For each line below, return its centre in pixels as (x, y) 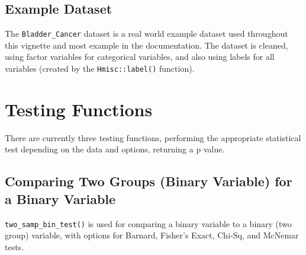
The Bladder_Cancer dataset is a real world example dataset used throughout (146, 34)
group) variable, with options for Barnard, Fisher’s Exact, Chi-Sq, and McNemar (152, 235)
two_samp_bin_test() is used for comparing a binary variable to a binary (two (148, 223)
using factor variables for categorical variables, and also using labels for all (140, 57)
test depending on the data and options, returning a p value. (115, 149)
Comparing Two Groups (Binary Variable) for (149, 181)
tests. (15, 246)
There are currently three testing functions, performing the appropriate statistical (153, 137)
